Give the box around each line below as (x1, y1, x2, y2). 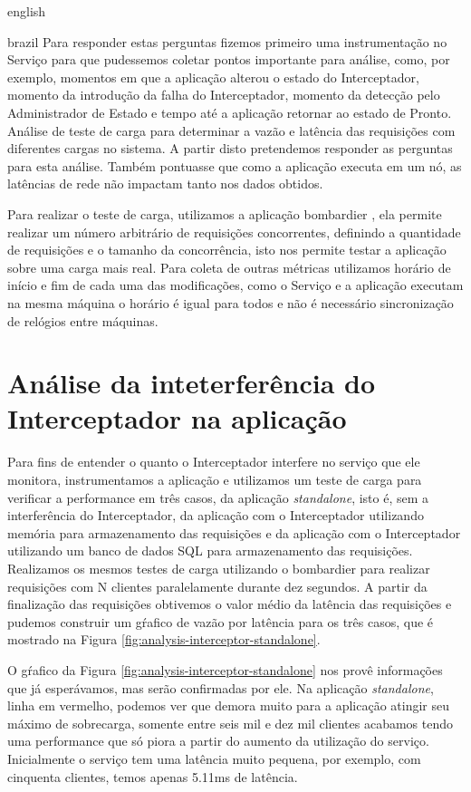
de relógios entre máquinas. (7, 311, 159, 330)
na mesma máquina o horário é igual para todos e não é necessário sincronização (7, 293, 454, 312)
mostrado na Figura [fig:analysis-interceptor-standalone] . (7, 630, 321, 649)
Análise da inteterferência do (7, 364, 376, 401)
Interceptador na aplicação (7, 400, 347, 437)
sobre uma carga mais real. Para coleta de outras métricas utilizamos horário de (7, 257, 451, 276)
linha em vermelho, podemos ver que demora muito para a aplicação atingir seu (7, 696, 449, 715)
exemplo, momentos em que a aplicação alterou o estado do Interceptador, (7, 67, 419, 86)
